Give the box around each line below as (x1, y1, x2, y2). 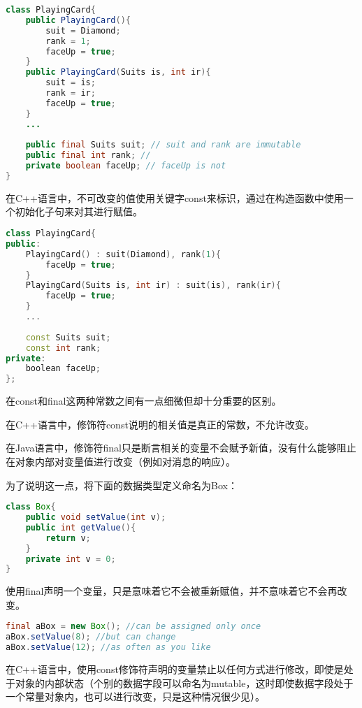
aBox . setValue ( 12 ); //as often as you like (6, 642, 211, 653)
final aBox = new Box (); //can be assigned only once (6, 621, 261, 632)
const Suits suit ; (25, 332, 111, 342)
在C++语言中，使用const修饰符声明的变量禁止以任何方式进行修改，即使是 (6, 662, 344, 677)
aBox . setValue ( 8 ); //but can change (6, 632, 176, 642)
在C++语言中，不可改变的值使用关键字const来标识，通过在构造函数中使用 (6, 190, 344, 205)
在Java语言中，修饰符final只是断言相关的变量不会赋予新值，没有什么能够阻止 (6, 440, 356, 455)
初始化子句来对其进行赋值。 (15, 204, 143, 219)
